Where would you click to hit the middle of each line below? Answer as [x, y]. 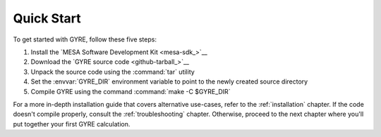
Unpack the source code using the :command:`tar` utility [113, 72]
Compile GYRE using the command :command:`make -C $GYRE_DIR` [131, 91]
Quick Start [47, 18]
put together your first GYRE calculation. [72, 124]
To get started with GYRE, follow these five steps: [85, 39]
